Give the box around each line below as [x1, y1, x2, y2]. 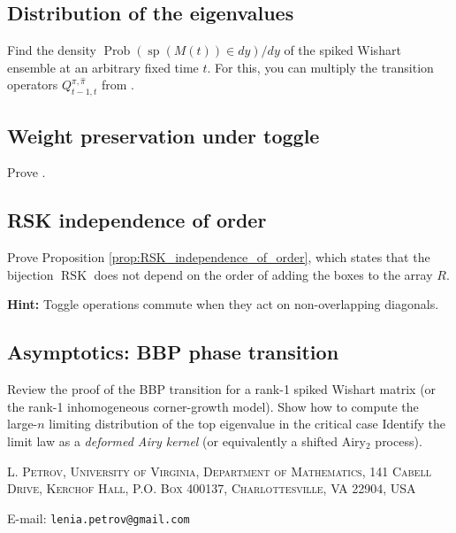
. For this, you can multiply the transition [207, 58, 434, 76]
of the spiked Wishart [284, 41, 401, 59]
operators [7, 75, 58, 94]
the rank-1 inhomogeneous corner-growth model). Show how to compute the [7, 397, 419, 415]
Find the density [7, 41, 97, 59]
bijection [7, 265, 54, 283]
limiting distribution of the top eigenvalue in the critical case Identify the [49, 414, 445, 433]
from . [101, 75, 134, 94]
